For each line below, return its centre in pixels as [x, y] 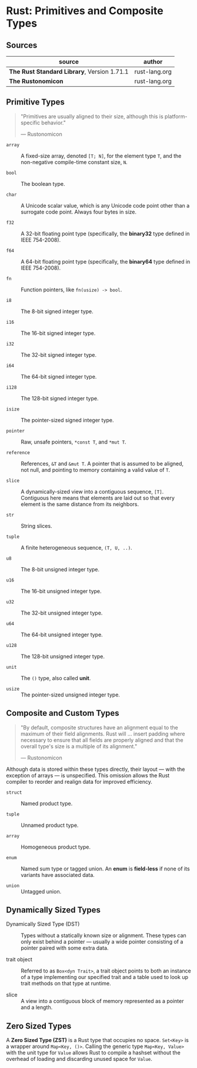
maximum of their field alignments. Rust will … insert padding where [103, 734]
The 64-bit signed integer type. [59, 376]
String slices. [36, 525]
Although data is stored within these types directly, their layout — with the [96, 769]
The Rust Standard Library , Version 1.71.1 [69, 72]
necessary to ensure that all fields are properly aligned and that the [102, 740]
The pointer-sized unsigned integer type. [71, 695]
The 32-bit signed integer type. [59, 354]
